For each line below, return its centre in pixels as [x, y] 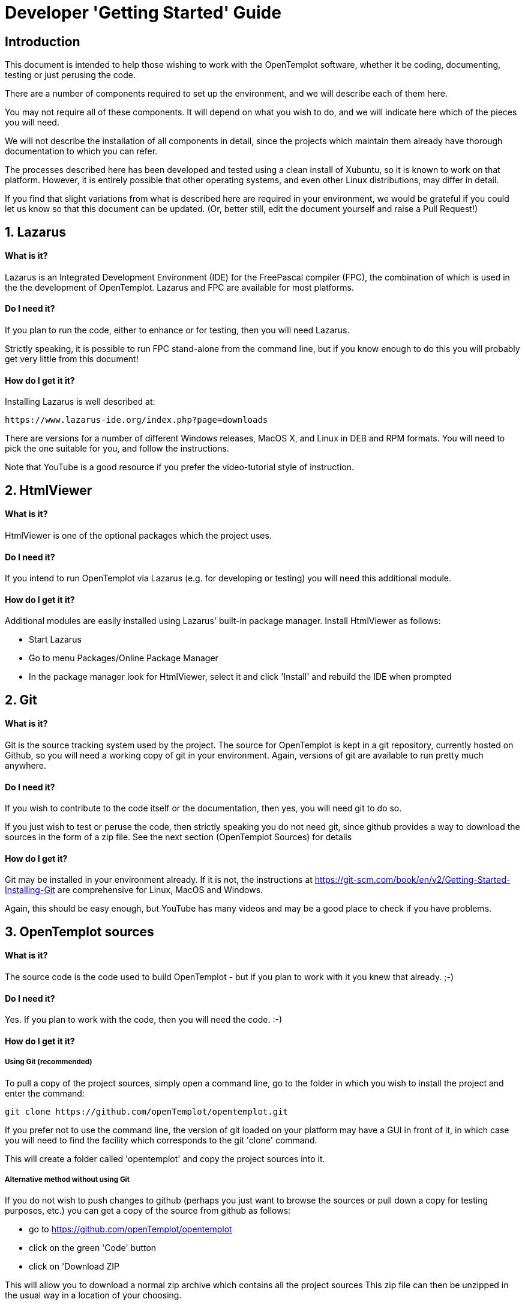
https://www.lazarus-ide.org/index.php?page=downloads [136, 420]
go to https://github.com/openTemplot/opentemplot [130, 1229]
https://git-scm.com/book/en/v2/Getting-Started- [412, 880]
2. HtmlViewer [49, 490]
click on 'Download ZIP [74, 1267]
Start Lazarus [55, 640]
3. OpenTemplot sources [79, 931]
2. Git [21, 700]
